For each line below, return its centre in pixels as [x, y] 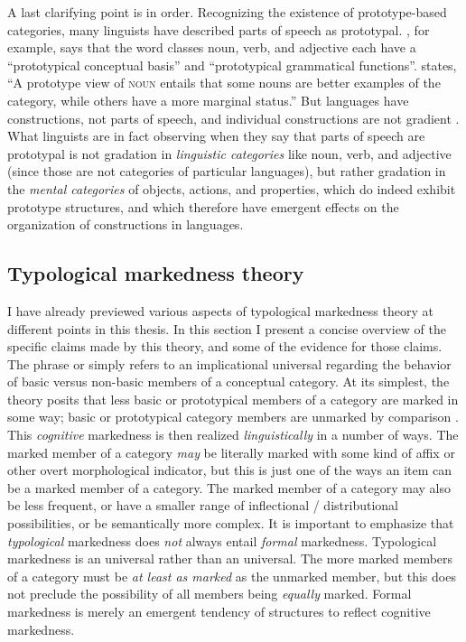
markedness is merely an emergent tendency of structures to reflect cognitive [219, 612]
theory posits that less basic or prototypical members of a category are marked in [233, 399]
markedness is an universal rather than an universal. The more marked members [230, 558]
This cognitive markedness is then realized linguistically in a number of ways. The [233, 435]
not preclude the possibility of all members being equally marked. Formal [210, 594]
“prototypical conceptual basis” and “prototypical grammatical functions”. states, [232, 65]
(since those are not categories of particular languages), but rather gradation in [227, 171]
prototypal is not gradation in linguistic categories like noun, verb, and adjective [229, 153]
